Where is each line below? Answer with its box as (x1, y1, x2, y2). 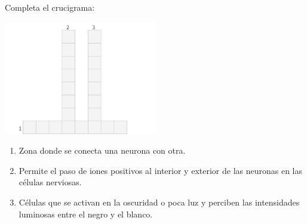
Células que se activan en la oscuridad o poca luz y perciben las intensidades (19, 196, 300, 209)
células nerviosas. (19, 176, 82, 188)
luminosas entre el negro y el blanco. (19, 207, 153, 220)
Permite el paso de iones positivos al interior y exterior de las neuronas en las (19, 164, 303, 176)
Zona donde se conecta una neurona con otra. (19, 144, 186, 157)
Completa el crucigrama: (5, 1, 95, 13)
